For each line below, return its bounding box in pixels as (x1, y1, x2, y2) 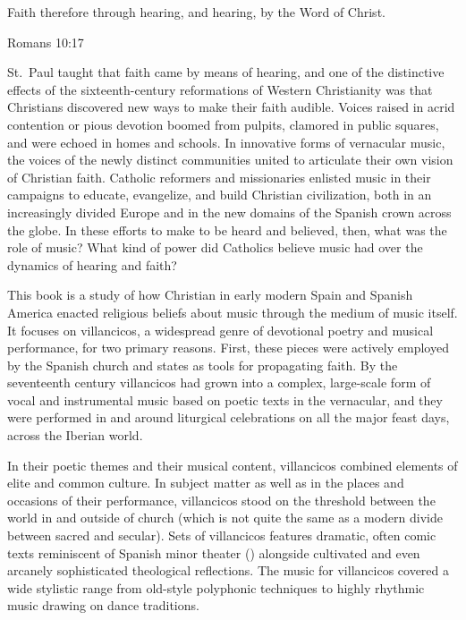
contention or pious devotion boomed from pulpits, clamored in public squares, (7, 115, 439, 133)
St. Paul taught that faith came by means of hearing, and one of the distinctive (7, 63, 445, 81)
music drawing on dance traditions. (7, 596, 199, 615)
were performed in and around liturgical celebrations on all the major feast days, (7, 408, 450, 427)
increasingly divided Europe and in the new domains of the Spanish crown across (7, 202, 452, 221)
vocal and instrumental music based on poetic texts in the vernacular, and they (7, 390, 443, 409)
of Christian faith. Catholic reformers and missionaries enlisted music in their (7, 167, 431, 186)
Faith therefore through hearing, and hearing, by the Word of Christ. (7, 3, 386, 21)
